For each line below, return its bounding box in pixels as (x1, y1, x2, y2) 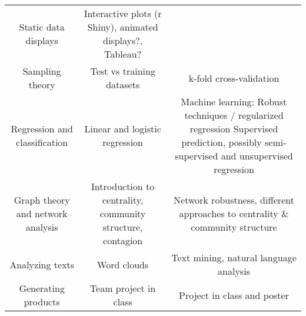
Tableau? (104, 47, 142, 61)
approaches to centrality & (179, 207, 289, 220)
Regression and (11, 122, 73, 135)
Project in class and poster (179, 288, 289, 302)
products (24, 295, 60, 308)
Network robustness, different (174, 193, 294, 207)
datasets (106, 78, 140, 91)
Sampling (22, 64, 61, 78)
